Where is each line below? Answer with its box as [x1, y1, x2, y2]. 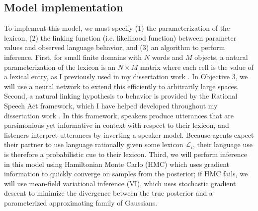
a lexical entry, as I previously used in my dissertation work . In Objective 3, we [4, 71, 248, 82]
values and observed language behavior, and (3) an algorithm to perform [4, 42, 225, 53]
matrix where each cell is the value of [140, 61, 254, 72]
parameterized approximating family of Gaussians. [4, 197, 158, 208]
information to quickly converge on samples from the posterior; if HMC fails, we [4, 168, 248, 179]
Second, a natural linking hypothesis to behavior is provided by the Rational [4, 91, 238, 101]
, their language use [193, 139, 253, 150]
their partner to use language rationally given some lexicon [4, 139, 183, 150]
